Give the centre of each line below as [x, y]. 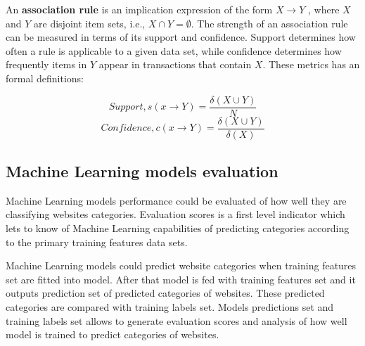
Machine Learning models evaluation [142, 171]
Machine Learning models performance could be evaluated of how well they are [176, 200]
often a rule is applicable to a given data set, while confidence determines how [174, 50]
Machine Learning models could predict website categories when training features [181, 265]
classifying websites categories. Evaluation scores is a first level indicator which [175, 214]
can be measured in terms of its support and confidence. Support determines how [181, 37]
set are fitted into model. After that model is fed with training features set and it [181, 279]
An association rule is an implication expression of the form [139, 9]
